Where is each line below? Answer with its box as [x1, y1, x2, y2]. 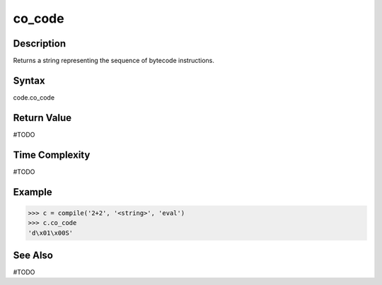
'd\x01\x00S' [28, 228, 74, 237]
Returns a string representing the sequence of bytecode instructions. [13, 57, 215, 65]
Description [13, 37, 66, 50]
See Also [13, 249, 53, 261]
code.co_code [13, 93, 55, 102]
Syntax [13, 74, 45, 86]
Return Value [13, 112, 72, 124]
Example [13, 186, 52, 198]
